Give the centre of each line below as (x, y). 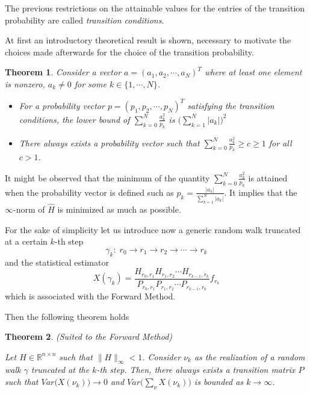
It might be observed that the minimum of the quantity (107, 177)
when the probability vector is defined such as (89, 192)
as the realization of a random (250, 356)
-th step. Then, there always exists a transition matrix (196, 370)
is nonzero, (25, 83)
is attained (268, 177)
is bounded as (219, 382)
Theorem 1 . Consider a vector (63, 72)
